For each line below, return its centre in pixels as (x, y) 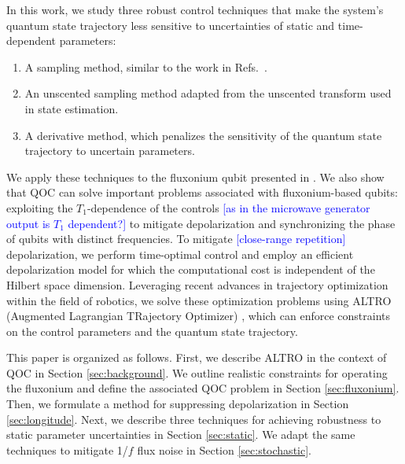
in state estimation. (72, 108)
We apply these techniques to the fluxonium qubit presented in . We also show (195, 177)
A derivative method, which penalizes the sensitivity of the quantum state (203, 135)
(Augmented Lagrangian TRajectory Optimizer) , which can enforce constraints (199, 316)
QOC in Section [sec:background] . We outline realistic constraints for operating (197, 372)
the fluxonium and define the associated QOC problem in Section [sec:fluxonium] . (203, 388)
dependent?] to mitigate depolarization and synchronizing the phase (232, 223)
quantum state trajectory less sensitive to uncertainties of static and (171, 25)
